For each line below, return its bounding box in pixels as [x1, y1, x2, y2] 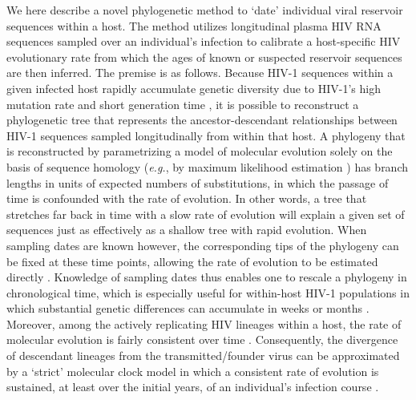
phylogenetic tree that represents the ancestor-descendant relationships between [6, 111, 398, 128]
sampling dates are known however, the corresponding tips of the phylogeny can [6, 236, 399, 253]
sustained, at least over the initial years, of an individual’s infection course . [6, 378, 379, 395]
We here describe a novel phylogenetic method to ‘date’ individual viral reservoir [6, 2, 403, 18]
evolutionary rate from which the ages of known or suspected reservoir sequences [6, 48, 402, 65]
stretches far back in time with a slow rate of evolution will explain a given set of [6, 205, 405, 222]
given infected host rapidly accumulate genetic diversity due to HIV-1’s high [6, 79, 381, 96]
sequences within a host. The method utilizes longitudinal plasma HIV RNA [6, 17, 382, 34]
